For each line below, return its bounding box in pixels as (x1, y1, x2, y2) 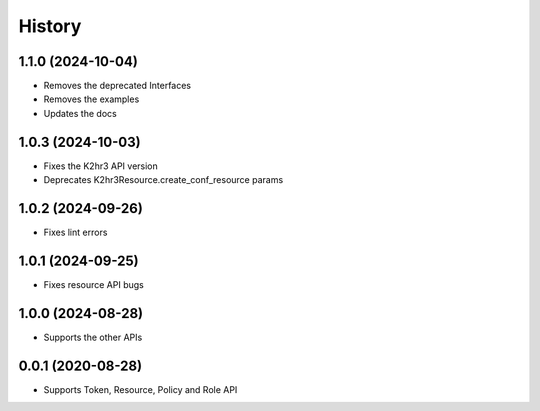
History (18, 15, 82, 37)
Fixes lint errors (43, 226, 108, 239)
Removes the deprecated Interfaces (43, 80, 192, 92)
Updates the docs (43, 107, 117, 119)
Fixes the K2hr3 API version (43, 160, 159, 172)
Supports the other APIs (43, 331, 143, 343)
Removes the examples (43, 93, 140, 105)
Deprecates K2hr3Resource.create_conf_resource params (43, 174, 284, 186)
